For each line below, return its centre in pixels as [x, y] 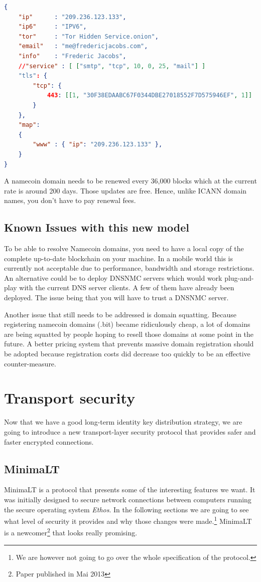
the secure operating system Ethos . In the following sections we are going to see [126, 509]
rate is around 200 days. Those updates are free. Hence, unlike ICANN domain [125, 190]
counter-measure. [30, 363]
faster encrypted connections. [49, 441]
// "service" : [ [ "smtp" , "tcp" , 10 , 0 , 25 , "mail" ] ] [112, 66]
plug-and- [239, 277]
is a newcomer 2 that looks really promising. [71, 532]
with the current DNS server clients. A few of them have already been [127, 287]
